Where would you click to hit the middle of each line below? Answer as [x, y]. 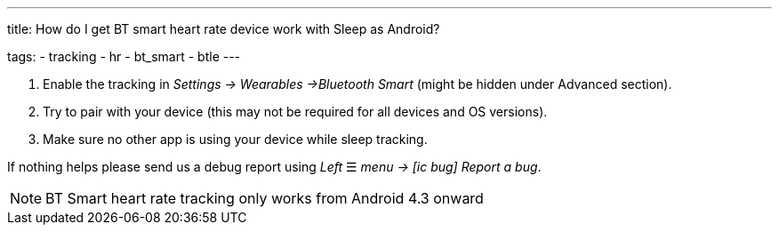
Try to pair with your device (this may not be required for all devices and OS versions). [295, 112]
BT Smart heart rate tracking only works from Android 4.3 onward [265, 198]
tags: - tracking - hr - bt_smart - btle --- [124, 56]
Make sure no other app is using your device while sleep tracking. [235, 139]
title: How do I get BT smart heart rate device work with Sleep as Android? [224, 29]
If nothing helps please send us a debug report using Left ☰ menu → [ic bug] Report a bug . [274, 167]
